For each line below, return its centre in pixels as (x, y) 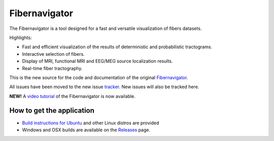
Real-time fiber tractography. (52, 68)
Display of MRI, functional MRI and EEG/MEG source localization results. (97, 61)
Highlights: (21, 38)
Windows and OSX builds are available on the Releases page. (86, 130)
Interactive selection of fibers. (53, 54)
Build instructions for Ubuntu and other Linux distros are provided (91, 123)
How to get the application (52, 111)
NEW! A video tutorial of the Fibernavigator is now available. (72, 96)
